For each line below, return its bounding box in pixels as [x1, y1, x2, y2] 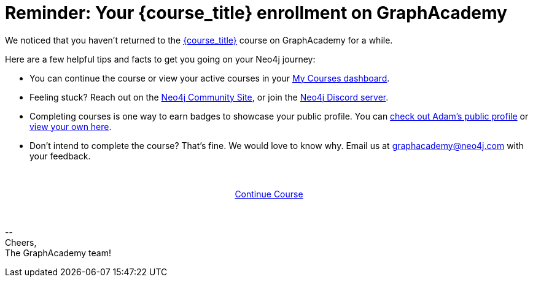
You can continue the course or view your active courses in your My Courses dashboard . [29, 72, 390, 83]
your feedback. [29, 150, 91, 161]
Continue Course [235, 188, 303, 199]
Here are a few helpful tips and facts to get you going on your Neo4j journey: [5, 53, 316, 64]
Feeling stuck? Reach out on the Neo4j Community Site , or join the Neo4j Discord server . [29, 91, 389, 102]
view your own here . [29, 121, 112, 132]
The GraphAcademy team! [5, 247, 111, 258]
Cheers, [5, 237, 37, 248]
